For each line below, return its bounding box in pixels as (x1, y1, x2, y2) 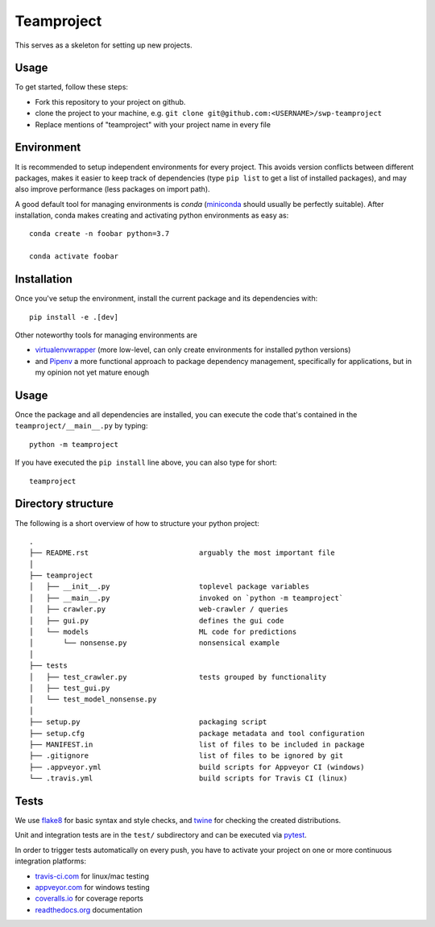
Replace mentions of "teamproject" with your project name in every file (35, 119, 271, 129)
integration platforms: (14, 856, 86, 866)
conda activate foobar (29, 252, 119, 261)
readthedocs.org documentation (35, 904, 143, 914)
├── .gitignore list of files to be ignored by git (29, 751, 344, 760)
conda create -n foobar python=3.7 (29, 230, 170, 238)
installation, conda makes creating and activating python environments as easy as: (14, 210, 289, 221)
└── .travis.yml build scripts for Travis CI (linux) (29, 774, 348, 783)
